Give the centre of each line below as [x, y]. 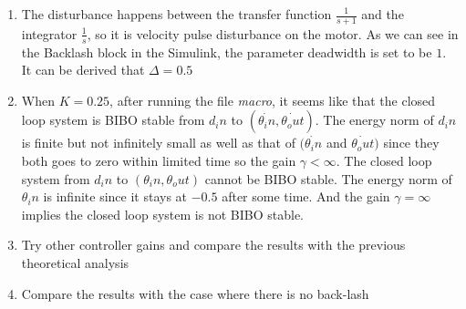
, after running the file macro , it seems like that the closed [273, 100]
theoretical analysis [75, 263]
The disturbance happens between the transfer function [176, 14]
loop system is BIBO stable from [113, 120]
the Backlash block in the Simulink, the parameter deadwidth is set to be [227, 51]
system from [56, 178]
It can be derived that [83, 70]
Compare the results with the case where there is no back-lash [195, 293]
